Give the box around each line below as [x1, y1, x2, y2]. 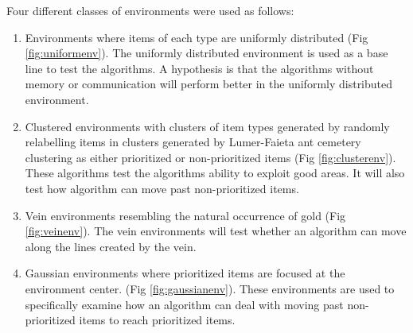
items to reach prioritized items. [79, 312, 236, 328]
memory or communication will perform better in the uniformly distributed [25, 76, 393, 92]
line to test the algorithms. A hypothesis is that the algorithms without [25, 60, 374, 76]
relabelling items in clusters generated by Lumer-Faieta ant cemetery [25, 134, 361, 150]
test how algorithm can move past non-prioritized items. [25, 180, 299, 196]
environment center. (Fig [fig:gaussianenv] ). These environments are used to [25, 280, 395, 296]
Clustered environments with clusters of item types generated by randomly [25, 118, 390, 134]
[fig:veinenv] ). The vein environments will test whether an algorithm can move [25, 223, 407, 239]
